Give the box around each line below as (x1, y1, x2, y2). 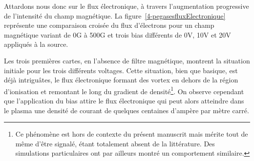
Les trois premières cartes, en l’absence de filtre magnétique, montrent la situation (4, 55, 250, 65)
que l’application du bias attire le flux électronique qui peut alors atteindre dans (4, 96, 244, 105)
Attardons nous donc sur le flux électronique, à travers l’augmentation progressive (4, 1, 249, 11)
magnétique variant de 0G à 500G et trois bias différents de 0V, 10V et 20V (4, 29, 231, 40)
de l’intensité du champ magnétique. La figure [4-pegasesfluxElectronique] (4, 10, 226, 20)
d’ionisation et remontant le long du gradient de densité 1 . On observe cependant (4, 84, 244, 96)
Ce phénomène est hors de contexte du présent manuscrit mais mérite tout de (15, 129, 248, 139)
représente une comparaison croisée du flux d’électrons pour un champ (4, 20, 214, 30)
